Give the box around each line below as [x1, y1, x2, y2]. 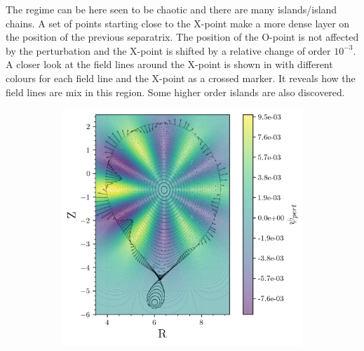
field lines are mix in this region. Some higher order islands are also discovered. [6, 84, 345, 99]
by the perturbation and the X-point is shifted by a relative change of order [6, 43, 331, 58]
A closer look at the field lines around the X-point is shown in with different [6, 57, 333, 72]
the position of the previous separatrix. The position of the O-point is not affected [6, 29, 359, 44]
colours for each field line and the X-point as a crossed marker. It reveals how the [6, 70, 356, 85]
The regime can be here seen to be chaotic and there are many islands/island [6, 2, 337, 16]
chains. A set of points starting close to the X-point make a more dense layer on [6, 15, 350, 30]
